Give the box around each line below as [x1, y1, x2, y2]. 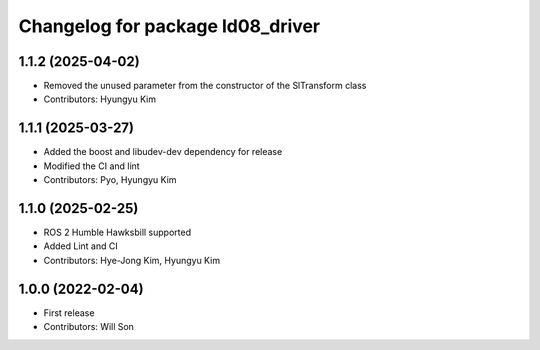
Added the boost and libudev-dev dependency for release [43, 146, 283, 158]
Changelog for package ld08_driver [18, 15, 320, 37]
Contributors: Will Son [43, 321, 135, 333]
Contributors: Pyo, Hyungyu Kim [43, 174, 177, 186]
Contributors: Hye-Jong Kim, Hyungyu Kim [43, 254, 220, 266]
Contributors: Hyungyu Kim [43, 93, 157, 105]
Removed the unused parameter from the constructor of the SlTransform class [43, 80, 367, 92]
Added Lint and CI [43, 240, 119, 252]
